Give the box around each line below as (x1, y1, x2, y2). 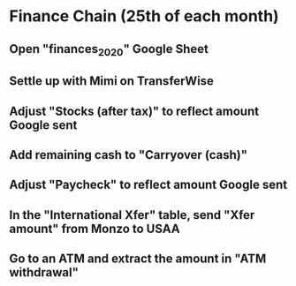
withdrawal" (9, 265, 80, 280)
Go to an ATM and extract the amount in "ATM (9, 252, 267, 267)
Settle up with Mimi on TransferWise (9, 73, 215, 89)
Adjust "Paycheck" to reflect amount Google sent (9, 177, 288, 192)
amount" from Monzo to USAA (9, 221, 180, 236)
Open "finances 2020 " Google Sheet (9, 41, 209, 58)
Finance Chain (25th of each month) (9, 6, 280, 26)
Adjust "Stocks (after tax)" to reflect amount (9, 103, 259, 118)
